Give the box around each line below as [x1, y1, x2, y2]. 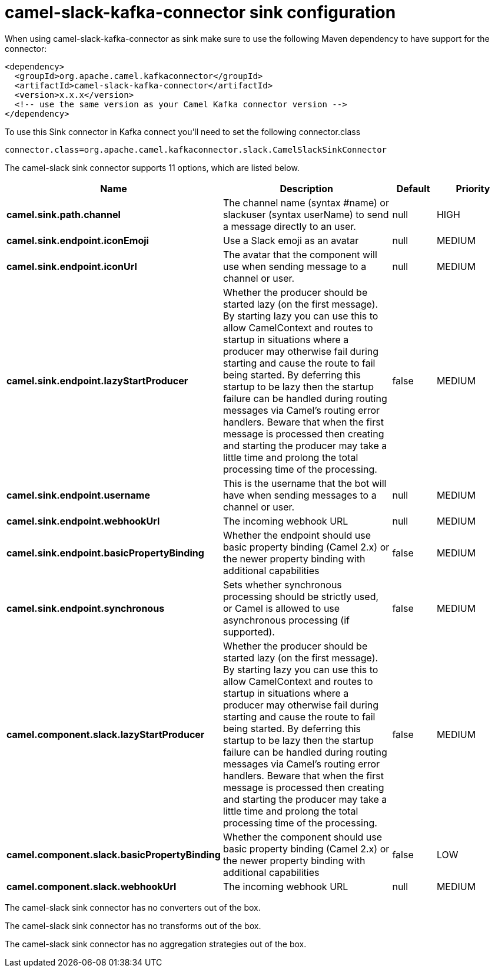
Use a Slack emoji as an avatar [222, 234, 359, 246]
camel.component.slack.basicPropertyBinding [6, 848, 221, 861]
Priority [456, 182, 490, 195]
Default [396, 182, 430, 195]
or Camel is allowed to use [222, 602, 340, 614]
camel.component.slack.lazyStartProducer [6, 728, 205, 740]
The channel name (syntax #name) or [222, 196, 389, 209]
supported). [222, 625, 275, 638]
